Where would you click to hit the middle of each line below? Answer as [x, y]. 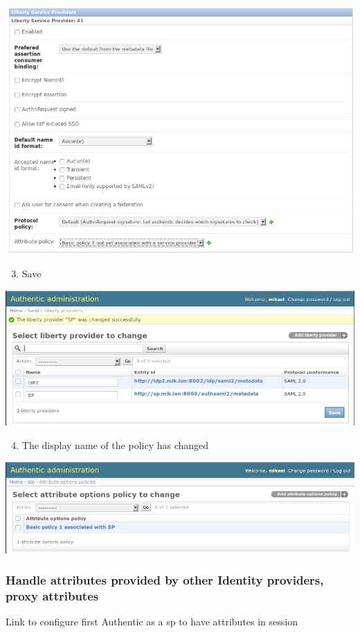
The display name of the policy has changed [115, 445]
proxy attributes [52, 596]
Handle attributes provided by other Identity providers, [165, 580]
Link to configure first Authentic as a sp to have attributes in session [152, 622]
